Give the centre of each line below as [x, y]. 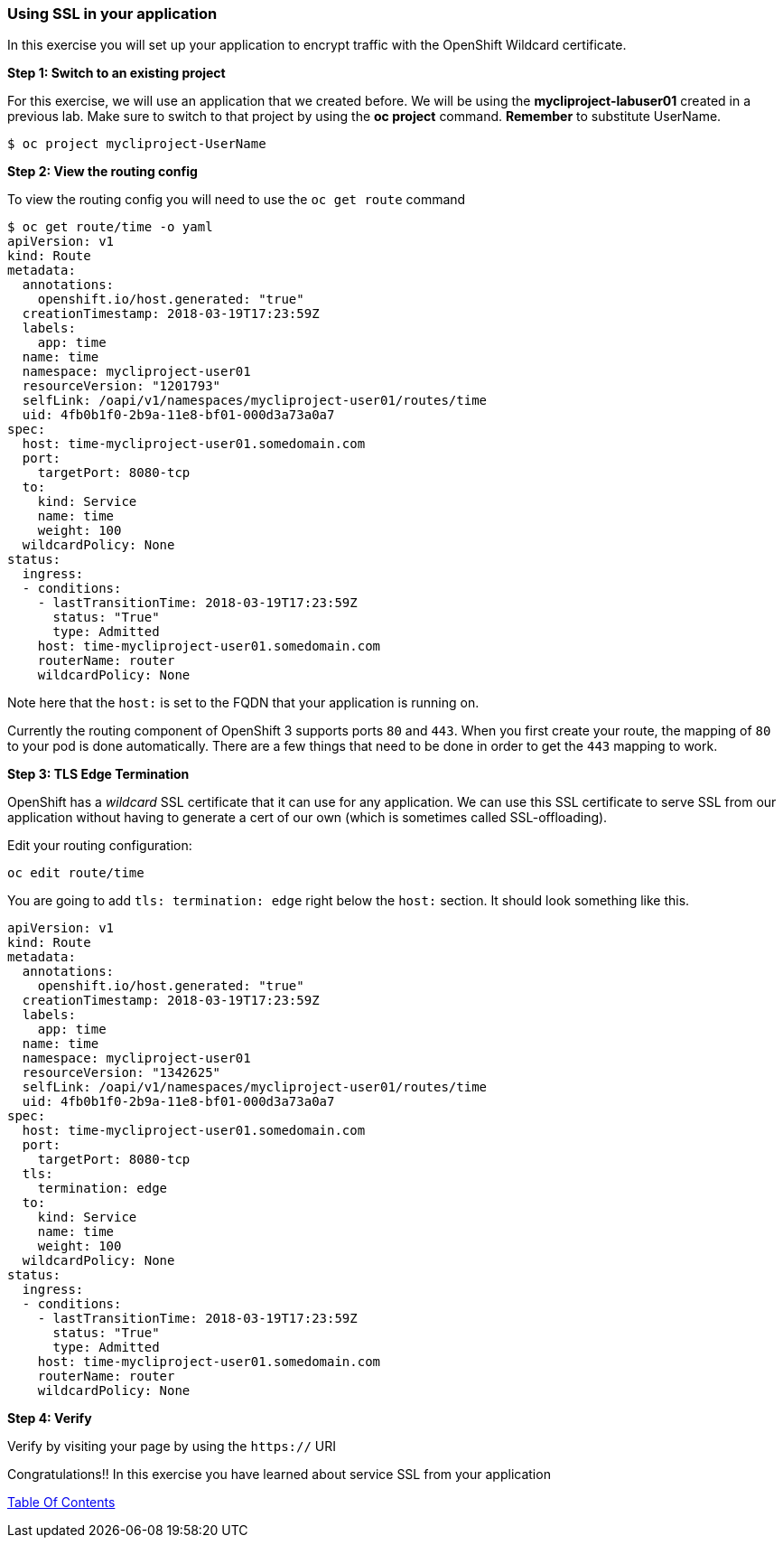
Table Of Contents [61, 1503]
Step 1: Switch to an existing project [117, 73]
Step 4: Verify [50, 1419]
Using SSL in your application [112, 14]
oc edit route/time [76, 873]
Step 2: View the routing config [103, 172]
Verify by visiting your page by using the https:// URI [172, 1447]
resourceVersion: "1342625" [121, 1073]
